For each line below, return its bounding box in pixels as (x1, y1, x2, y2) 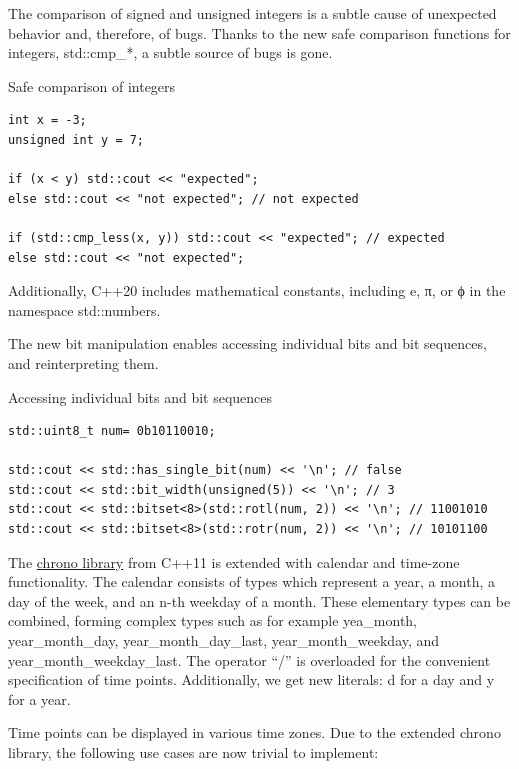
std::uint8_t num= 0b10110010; (8, 424, 216, 439)
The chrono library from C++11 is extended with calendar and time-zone (8, 551, 460, 572)
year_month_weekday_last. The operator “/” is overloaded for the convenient (8, 649, 491, 670)
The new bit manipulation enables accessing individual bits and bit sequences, (8, 333, 487, 354)
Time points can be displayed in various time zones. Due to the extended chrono (8, 722, 501, 743)
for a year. (8, 688, 71, 709)
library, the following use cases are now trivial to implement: (8, 742, 379, 762)
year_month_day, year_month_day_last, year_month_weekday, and (8, 630, 440, 651)
